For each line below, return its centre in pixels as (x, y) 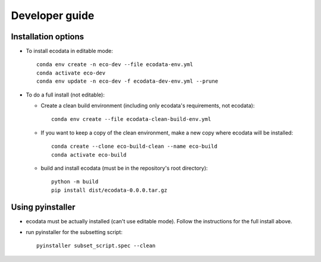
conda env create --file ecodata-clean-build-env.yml (131, 119)
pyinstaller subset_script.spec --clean (96, 246)
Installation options (48, 37)
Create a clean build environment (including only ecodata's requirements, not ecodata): (148, 106)
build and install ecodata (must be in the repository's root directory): (124, 168)
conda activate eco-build (89, 155)
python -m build (75, 182)
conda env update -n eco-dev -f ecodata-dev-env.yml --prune (127, 81)
